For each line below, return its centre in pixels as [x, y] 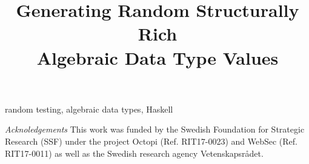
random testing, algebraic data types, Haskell [89, 109]
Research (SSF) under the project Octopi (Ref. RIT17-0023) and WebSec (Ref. [151, 141]
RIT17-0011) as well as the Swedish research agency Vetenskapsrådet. [134, 153]
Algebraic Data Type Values [158, 57]
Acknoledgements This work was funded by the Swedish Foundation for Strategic [155, 129]
